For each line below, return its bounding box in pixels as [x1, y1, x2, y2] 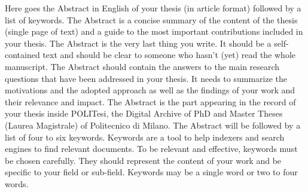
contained [5, 48, 40, 61]
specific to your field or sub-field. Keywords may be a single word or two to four [5, 166, 298, 178]
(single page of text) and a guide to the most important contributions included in [5, 25, 303, 38]
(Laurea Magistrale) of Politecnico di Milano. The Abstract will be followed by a [5, 118, 301, 131]
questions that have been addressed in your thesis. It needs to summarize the [5, 72, 288, 84]
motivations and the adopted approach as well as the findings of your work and [5, 84, 295, 96]
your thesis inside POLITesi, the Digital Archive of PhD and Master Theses [5, 107, 283, 120]
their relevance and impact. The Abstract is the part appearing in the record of [5, 95, 296, 108]
